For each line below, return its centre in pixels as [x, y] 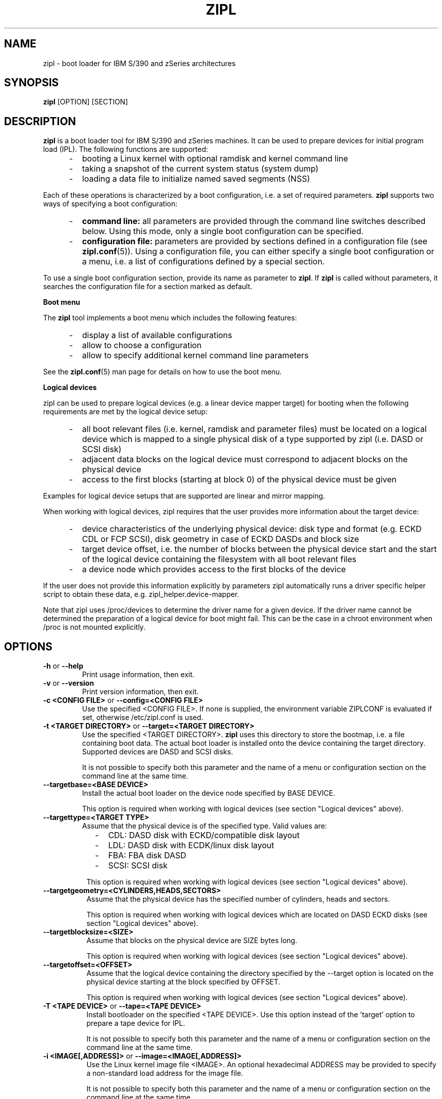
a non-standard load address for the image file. [165, 1073]
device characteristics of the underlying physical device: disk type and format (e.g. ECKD [252, 529]
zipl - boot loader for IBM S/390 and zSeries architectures [139, 63]
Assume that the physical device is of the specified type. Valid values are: [204, 826]
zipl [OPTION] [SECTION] [86, 102]
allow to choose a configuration [142, 345]
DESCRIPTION [40, 121]
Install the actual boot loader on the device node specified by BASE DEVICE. [209, 793]
